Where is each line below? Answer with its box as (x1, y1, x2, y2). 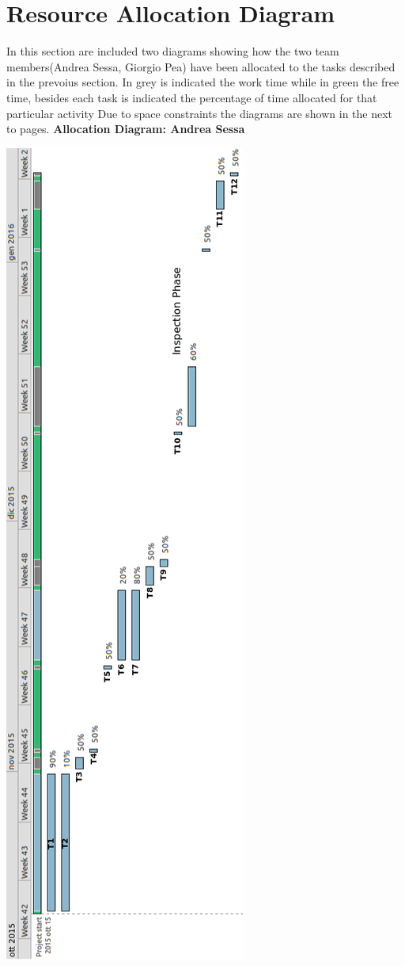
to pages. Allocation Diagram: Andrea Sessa (6, 120, 245, 137)
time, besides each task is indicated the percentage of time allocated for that (6, 89, 377, 105)
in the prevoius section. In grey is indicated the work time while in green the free (6, 74, 399, 90)
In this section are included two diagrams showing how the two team (6, 43, 339, 59)
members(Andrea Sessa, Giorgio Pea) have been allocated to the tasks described (6, 58, 396, 74)
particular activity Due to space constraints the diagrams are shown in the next (6, 105, 393, 121)
